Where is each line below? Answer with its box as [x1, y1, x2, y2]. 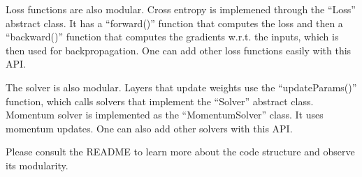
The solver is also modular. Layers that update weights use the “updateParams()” [6, 79, 357, 94]
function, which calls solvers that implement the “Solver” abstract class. [6, 93, 314, 108]
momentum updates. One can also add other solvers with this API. [6, 121, 293, 135]
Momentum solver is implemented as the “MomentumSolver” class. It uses [6, 107, 324, 122]
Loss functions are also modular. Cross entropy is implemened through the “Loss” [6, 2, 356, 16]
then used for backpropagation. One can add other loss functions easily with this [6, 43, 352, 57]
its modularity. [6, 157, 68, 172]
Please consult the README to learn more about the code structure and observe [6, 144, 355, 159]
